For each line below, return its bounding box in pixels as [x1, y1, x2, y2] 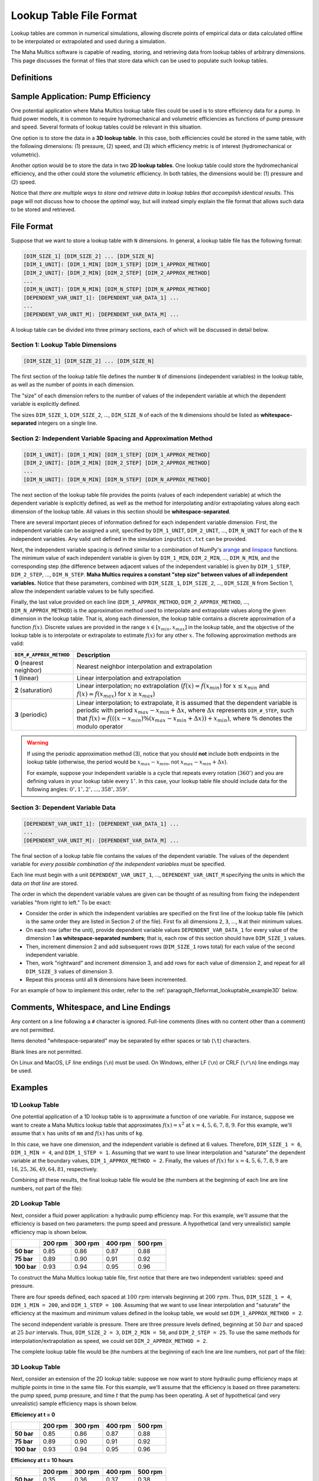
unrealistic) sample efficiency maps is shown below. [11, 1400, 138, 1407]
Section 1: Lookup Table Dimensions [11, 341, 117, 349]
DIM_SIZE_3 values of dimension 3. [25, 967, 113, 974]
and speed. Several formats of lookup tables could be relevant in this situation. [11, 123, 202, 130]
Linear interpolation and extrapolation [76, 674, 181, 682]
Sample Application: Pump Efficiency [11, 91, 151, 101]
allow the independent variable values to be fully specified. [11, 588, 155, 595]
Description [76, 650, 110, 659]
